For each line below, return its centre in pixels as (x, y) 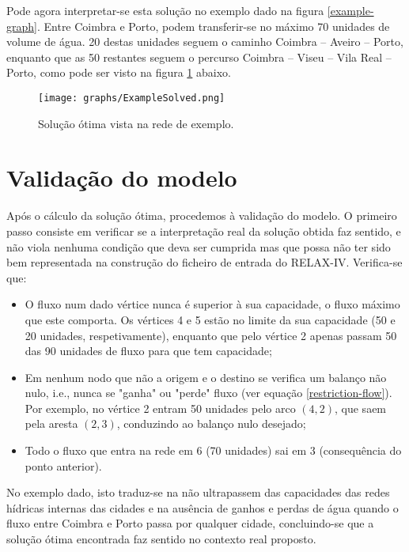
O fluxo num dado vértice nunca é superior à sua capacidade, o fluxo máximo (212, 304)
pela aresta (51, 423)
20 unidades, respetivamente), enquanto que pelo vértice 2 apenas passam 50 (211, 335)
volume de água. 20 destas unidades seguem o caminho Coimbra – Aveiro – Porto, (205, 42)
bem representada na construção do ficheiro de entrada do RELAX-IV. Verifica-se (204, 262)
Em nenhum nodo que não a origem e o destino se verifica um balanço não (206, 377)
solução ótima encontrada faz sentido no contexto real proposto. (161, 539)
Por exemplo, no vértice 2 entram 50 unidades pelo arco (160, 408)
